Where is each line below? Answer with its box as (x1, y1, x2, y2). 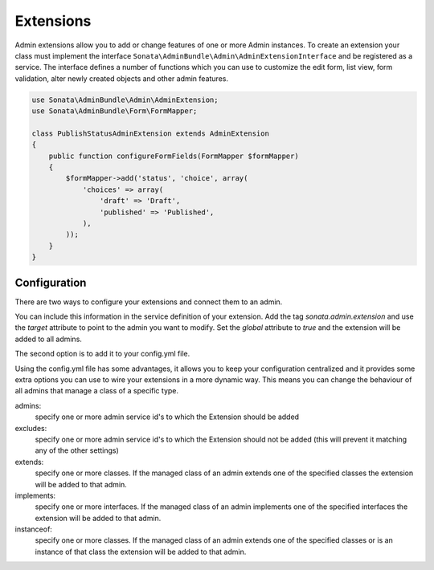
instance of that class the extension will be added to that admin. (35, 547, 247, 556)
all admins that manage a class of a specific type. (14, 386, 179, 396)
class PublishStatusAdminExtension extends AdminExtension (31, 128, 269, 138)
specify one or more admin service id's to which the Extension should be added (35, 412, 300, 421)
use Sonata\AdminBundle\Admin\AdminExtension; (31, 95, 219, 104)
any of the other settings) (35, 446, 120, 455)
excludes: (14, 423, 47, 433)
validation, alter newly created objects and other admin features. (14, 73, 229, 83)
